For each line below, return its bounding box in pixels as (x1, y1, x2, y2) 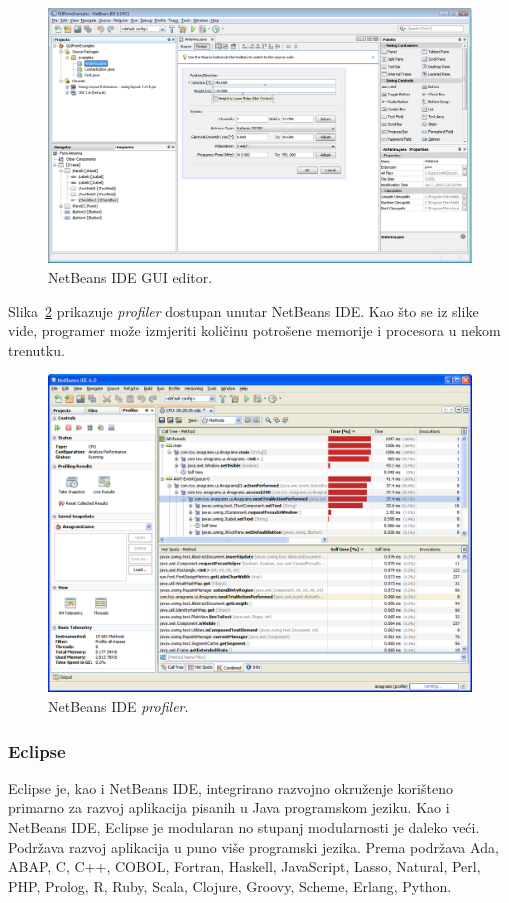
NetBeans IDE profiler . (48, 696, 189, 717)
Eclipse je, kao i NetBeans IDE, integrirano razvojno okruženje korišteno (8, 777, 453, 798)
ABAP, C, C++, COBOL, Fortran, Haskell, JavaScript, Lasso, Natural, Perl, (8, 856, 481, 877)
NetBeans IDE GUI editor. (48, 267, 213, 288)
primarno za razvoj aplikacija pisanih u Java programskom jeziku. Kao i (8, 797, 450, 818)
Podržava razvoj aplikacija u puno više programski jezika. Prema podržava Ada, (8, 836, 499, 857)
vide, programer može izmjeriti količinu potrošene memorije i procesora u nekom (8, 320, 501, 341)
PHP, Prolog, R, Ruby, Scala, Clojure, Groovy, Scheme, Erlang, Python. (8, 875, 452, 896)
